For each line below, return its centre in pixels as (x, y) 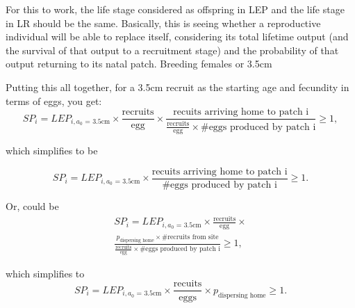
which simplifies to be (52, 151)
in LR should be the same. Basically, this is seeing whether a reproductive (163, 23)
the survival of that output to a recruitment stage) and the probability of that (172, 50)
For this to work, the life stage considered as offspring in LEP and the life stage (175, 9)
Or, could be (32, 206)
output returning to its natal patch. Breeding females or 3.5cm (139, 64)
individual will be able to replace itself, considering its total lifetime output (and (177, 37)
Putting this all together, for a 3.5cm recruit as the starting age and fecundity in (177, 87)
